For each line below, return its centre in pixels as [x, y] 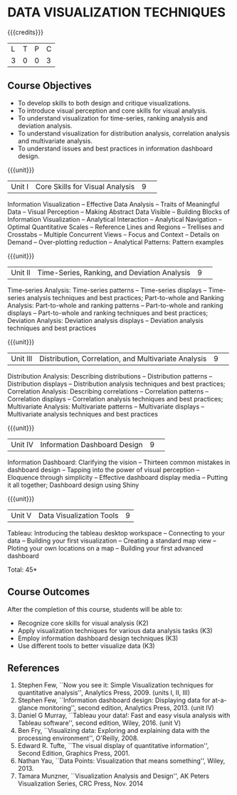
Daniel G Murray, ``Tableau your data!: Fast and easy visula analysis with [124, 715]
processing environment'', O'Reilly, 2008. [78, 738]
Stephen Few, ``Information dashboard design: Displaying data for [114, 700]
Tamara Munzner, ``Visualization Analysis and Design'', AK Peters [114, 776]
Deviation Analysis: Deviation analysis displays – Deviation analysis [106, 320]
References [33, 668]
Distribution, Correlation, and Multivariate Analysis [123, 359]
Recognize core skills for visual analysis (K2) [83, 623]
